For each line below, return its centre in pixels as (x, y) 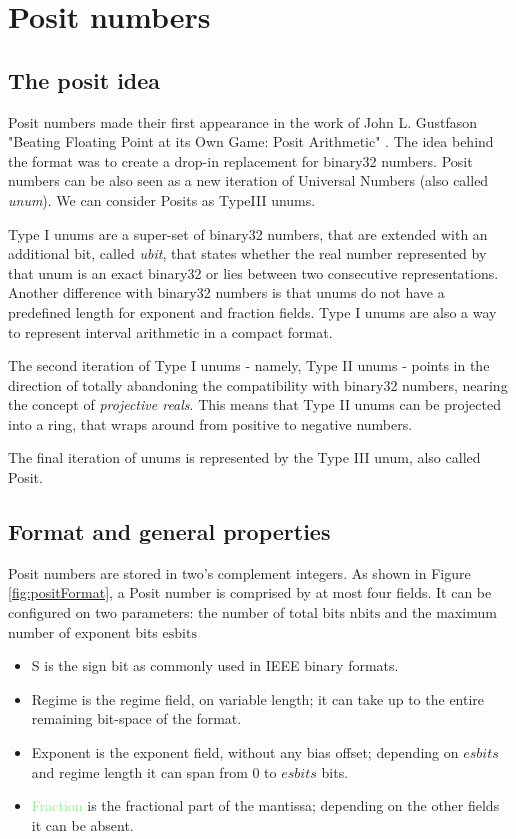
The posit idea (84, 79)
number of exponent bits (83, 631)
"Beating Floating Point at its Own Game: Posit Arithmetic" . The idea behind (251, 141)
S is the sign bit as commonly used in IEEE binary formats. (215, 665)
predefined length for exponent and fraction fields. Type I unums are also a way (252, 311)
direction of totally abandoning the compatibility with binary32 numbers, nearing (258, 384)
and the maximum (440, 612)
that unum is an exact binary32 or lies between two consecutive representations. (253, 272)
